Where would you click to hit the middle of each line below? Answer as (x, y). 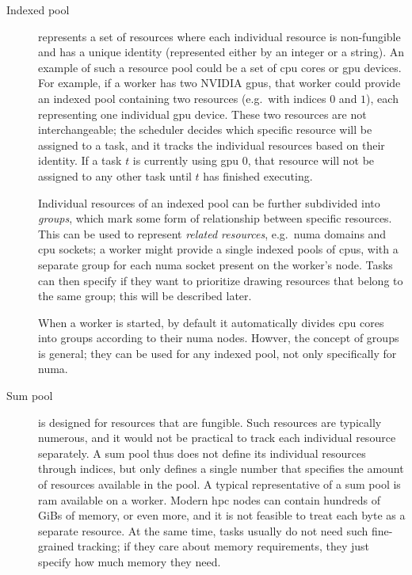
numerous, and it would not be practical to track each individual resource (217, 438)
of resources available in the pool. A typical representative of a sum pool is (219, 484)
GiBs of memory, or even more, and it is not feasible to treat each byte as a (222, 515)
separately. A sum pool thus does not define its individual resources (202, 453)
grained (56, 546)
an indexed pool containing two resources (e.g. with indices (182, 98)
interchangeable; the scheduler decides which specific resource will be (205, 129)
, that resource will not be (311, 160)
